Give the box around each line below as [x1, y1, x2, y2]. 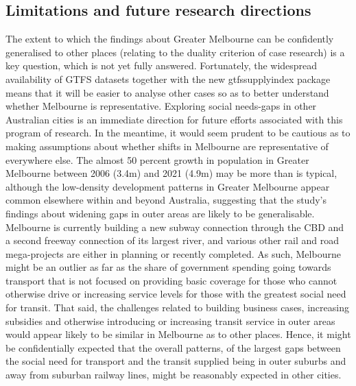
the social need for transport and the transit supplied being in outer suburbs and [5, 354, 346, 368]
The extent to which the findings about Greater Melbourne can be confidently [5, 32, 334, 46]
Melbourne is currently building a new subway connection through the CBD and [5, 219, 344, 234]
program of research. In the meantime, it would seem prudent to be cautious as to [5, 125, 351, 140]
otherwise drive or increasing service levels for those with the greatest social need [5, 287, 346, 301]
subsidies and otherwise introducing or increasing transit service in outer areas [5, 313, 335, 328]
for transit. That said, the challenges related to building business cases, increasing [5, 300, 349, 315]
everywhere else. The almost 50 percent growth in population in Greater [5, 152, 309, 167]
